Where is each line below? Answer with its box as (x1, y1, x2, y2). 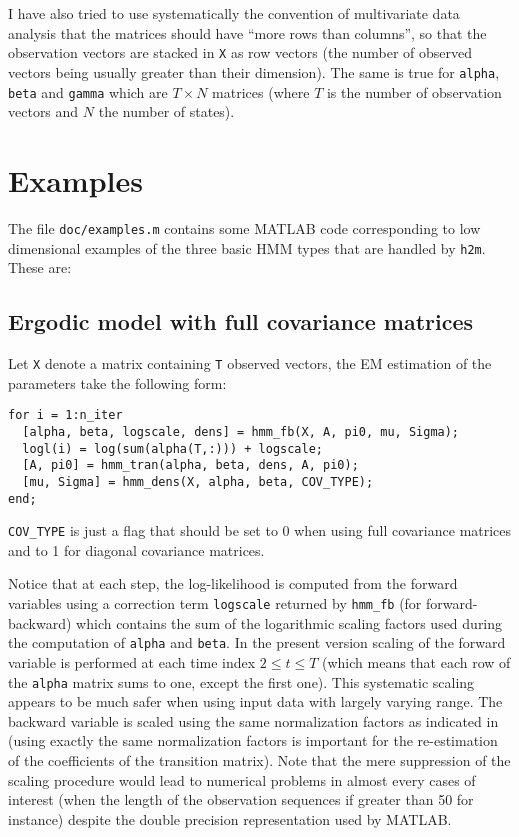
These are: (8, 257, 72, 278)
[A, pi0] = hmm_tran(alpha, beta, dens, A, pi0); (22, 458, 359, 473)
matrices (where (212, 81, 310, 102)
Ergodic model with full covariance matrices (8, 306, 474, 337)
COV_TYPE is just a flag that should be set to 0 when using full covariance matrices (8, 520, 512, 541)
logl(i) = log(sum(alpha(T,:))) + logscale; (22, 441, 323, 456)
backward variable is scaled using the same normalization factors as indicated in (8, 710, 499, 731)
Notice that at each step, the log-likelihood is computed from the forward (8, 573, 458, 594)
